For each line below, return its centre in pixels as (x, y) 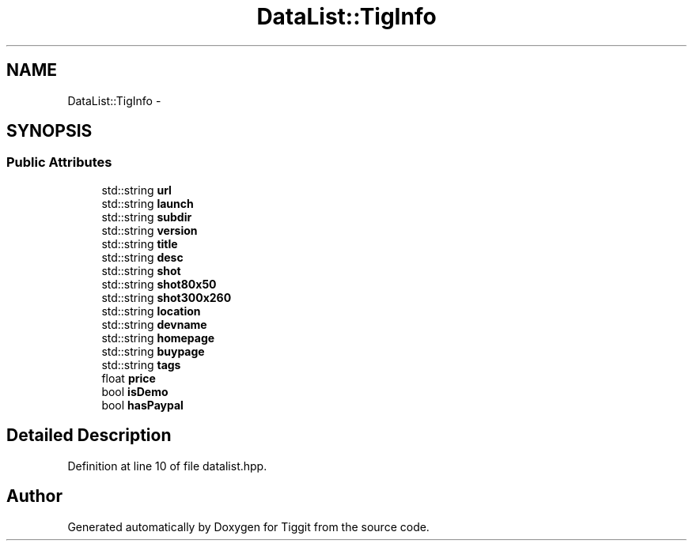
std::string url (136, 190)
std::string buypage (153, 351)
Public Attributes (59, 162)
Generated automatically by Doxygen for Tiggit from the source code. (248, 526)
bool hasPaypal (142, 405)
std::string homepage (158, 338)
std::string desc (142, 257)
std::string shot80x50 (159, 284)
